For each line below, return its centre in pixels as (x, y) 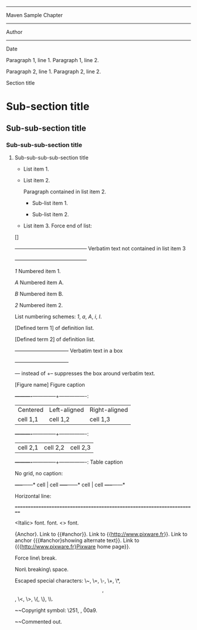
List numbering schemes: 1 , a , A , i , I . (58, 316)
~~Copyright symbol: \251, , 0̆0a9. (56, 610)
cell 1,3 (100, 419)
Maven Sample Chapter (35, 15)
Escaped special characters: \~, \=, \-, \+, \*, (67, 580)
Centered (30, 410)
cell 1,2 (60, 419)
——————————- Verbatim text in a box (69, 350)
